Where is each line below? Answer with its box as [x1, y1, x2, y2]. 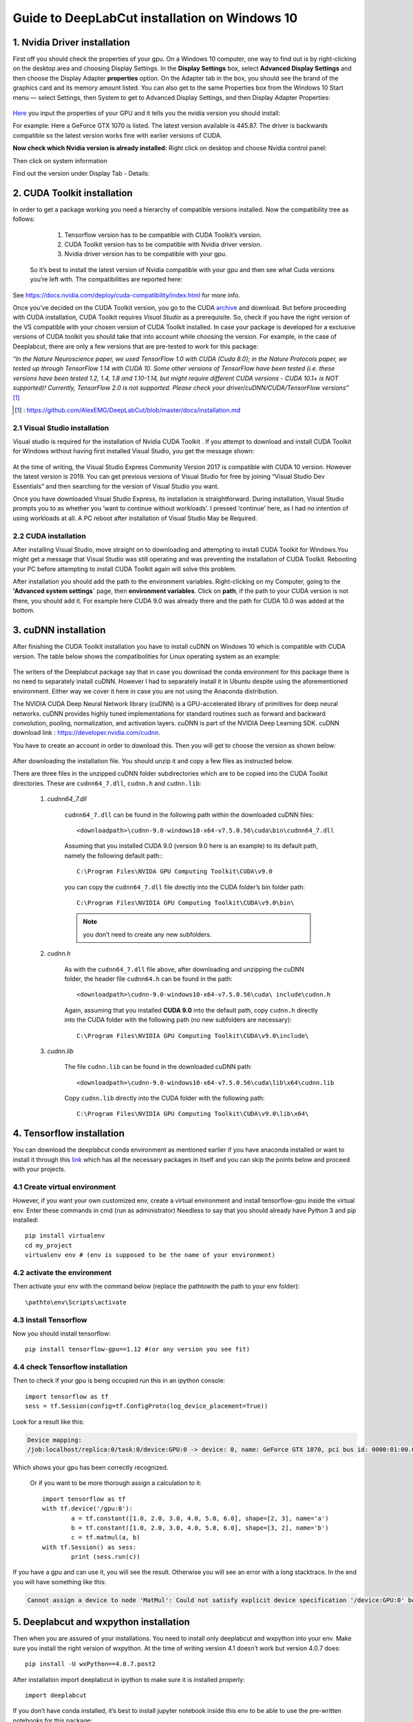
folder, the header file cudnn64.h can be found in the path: [64, 975, 233, 983]
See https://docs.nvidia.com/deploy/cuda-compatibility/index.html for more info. [12, 291, 241, 299]
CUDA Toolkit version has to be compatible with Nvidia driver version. [64, 240, 262, 249]
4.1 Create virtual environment [12, 1182, 116, 1192]
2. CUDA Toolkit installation [12, 187, 134, 199]
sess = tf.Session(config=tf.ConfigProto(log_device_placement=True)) [25, 1402, 268, 1410]
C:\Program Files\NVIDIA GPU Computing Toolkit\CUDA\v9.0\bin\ [76, 899, 295, 906]
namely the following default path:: [64, 851, 163, 860]
